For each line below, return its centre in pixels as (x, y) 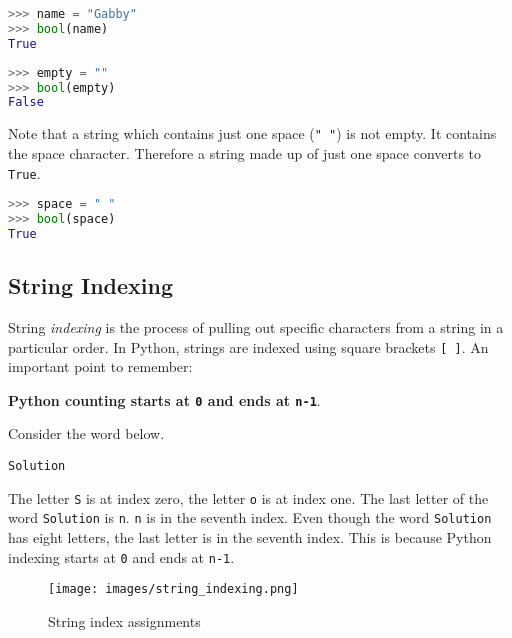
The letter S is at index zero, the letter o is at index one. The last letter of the (248, 497)
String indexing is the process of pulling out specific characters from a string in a (256, 326)
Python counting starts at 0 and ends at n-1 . (164, 399)
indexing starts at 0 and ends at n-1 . (121, 556)
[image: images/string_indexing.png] (173, 589)
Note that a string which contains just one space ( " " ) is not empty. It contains (252, 133)
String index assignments (124, 620)
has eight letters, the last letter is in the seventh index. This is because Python (250, 537)
